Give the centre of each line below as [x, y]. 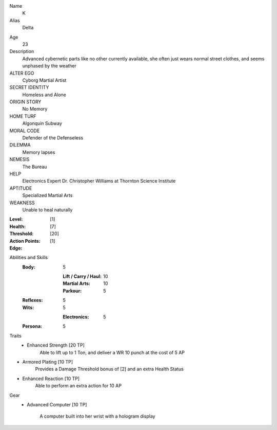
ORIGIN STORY [25, 102]
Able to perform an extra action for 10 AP [78, 386]
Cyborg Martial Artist [44, 80]
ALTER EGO [22, 73]
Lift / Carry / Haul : [82, 276]
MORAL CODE [25, 131]
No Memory [35, 109]
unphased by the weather [50, 66]
